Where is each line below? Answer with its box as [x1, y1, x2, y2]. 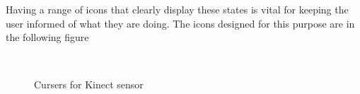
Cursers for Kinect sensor [34, 77, 144, 92]
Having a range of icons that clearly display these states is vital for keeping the [6, 2, 349, 16]
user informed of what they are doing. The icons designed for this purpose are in [6, 16, 355, 30]
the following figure [6, 30, 89, 45]
